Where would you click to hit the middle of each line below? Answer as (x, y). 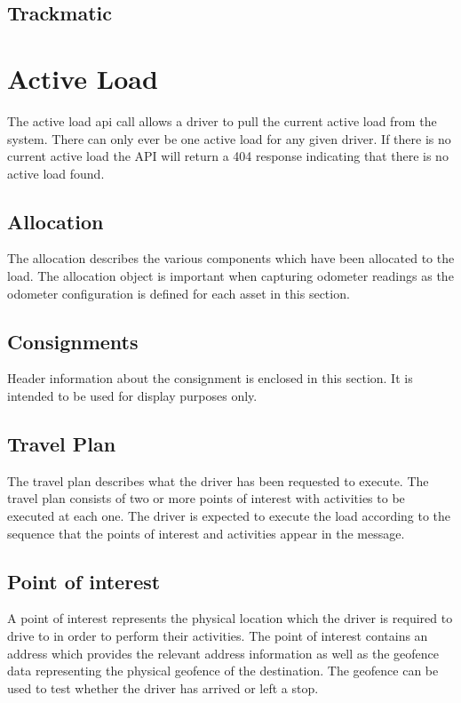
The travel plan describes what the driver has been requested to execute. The (218, 480)
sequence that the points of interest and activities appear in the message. (206, 533)
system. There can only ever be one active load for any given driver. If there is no (229, 138)
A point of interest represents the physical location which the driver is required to (230, 618)
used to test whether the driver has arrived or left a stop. (163, 687)
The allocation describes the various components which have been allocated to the (231, 258)
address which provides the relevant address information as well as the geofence (223, 653)
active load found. (56, 173)
